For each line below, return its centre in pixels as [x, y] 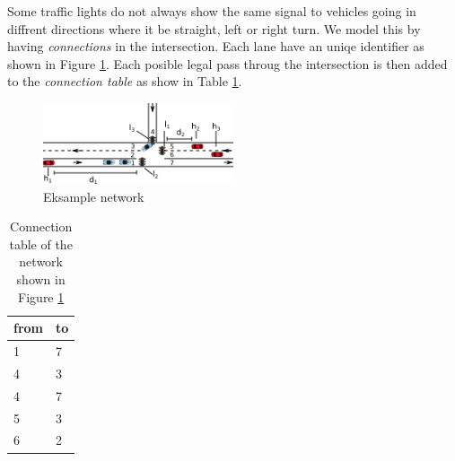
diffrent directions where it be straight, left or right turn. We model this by [214, 28]
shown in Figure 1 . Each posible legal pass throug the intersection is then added [227, 63]
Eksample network [94, 196]
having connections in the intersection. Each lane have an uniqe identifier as [216, 46]
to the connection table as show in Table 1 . [125, 81]
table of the [41, 244]
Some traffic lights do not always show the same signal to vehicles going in [212, 11]
